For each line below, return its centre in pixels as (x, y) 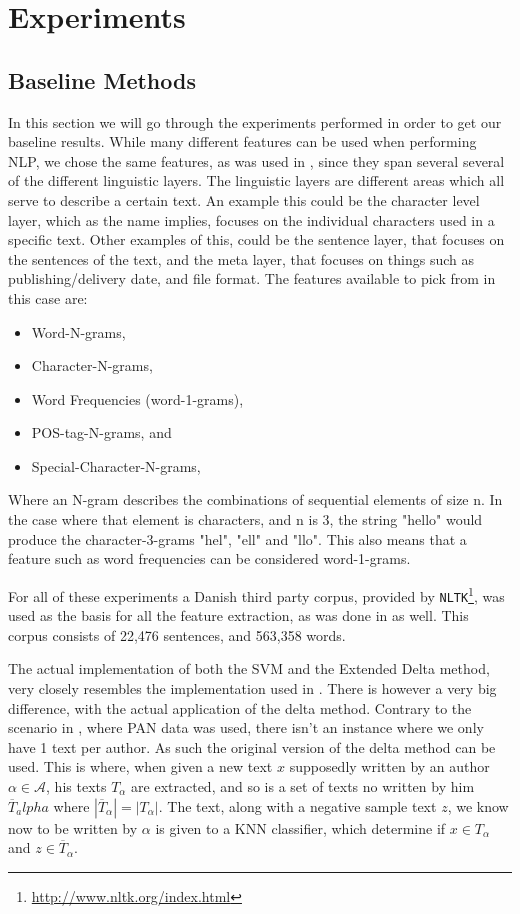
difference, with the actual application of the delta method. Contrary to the (240, 707)
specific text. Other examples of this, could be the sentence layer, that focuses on (256, 239)
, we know (478, 805)
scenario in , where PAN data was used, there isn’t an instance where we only (246, 727)
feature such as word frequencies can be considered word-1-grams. (209, 558)
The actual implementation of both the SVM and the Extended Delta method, (249, 668)
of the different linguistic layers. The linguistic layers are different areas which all (256, 180)
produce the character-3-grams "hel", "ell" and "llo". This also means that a (237, 538)
